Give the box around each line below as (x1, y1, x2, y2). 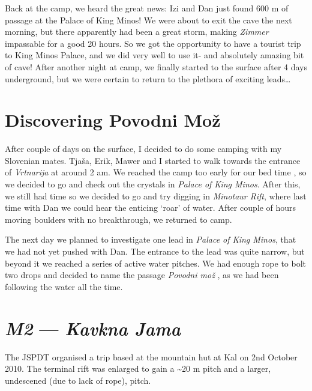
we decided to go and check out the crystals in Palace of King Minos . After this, (5, 178, 301, 190)
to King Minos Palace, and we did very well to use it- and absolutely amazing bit (5, 49, 304, 61)
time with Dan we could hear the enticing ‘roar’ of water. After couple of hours (5, 201, 296, 214)
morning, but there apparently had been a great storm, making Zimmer (5, 25, 269, 38)
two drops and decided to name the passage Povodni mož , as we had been (5, 268, 279, 281)
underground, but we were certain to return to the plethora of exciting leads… (5, 72, 291, 85)
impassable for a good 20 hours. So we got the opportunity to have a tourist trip (5, 37, 301, 49)
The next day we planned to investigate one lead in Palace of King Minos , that (5, 233, 296, 246)
